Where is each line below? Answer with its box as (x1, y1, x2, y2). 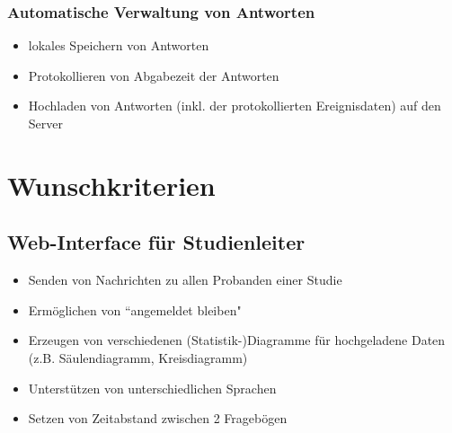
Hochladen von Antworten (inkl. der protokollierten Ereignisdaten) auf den (28, 96, 441, 115)
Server (28, 114, 63, 132)
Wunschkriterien (7, 166, 216, 203)
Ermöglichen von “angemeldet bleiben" (28, 300, 242, 319)
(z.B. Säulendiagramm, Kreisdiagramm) (28, 348, 248, 367)
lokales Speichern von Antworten (28, 36, 209, 55)
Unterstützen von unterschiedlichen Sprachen (28, 378, 277, 397)
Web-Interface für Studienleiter (7, 228, 306, 256)
